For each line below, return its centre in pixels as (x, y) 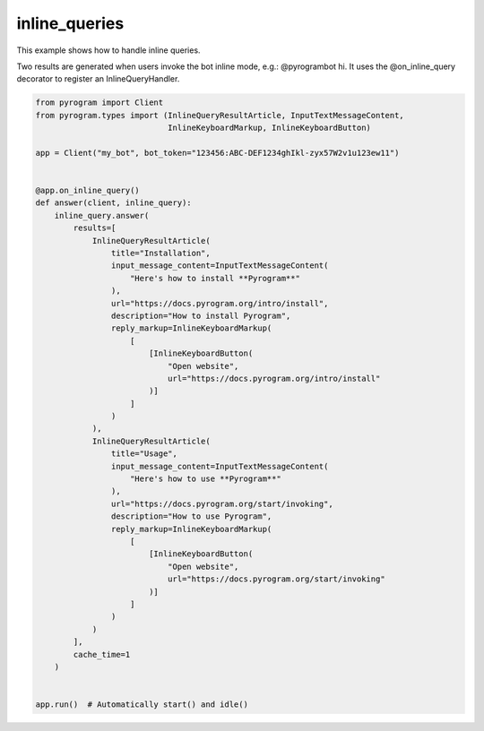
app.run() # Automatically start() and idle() (142, 705)
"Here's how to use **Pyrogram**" (206, 479)
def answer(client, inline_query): (113, 203)
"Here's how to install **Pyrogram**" (215, 278)
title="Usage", (144, 454)
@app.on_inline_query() (88, 191)
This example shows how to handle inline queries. (108, 50)
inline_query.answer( (102, 215)
